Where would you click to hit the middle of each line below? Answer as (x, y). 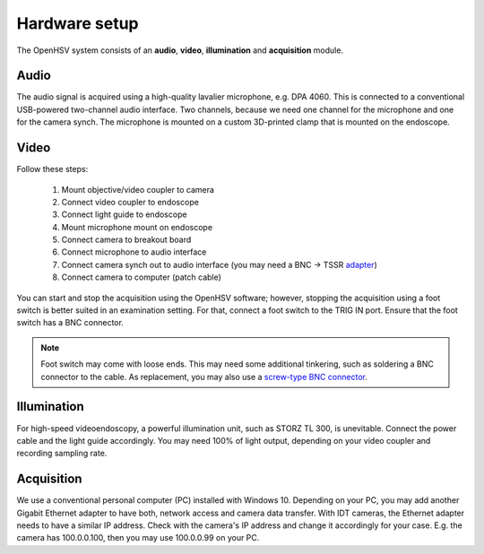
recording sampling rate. (62, 454)
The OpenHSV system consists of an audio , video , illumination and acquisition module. (180, 50)
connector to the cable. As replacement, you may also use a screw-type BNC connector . (204, 377)
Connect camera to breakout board (126, 240)
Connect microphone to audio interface (134, 252)
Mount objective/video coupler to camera (138, 189)
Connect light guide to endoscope (124, 214)
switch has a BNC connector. (70, 323)
